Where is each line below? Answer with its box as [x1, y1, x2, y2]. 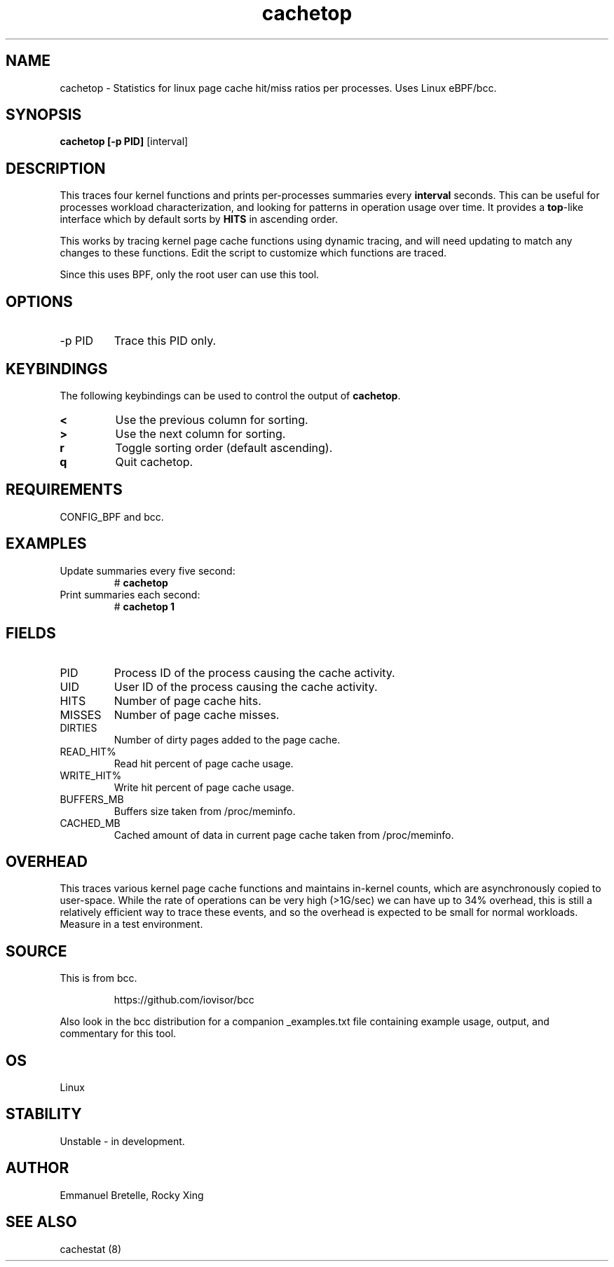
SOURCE [6, 942, 67, 960]
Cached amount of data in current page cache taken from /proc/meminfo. [114, 828, 454, 841]
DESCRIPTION [6, 159, 106, 177]
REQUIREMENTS [6, 481, 123, 499]
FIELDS [6, 624, 56, 643]
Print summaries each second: [60, 588, 200, 601]
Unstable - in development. [60, 1135, 185, 1147]
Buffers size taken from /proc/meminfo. [114, 804, 296, 817]
